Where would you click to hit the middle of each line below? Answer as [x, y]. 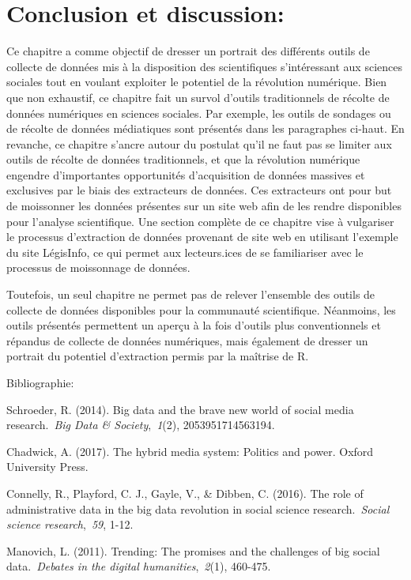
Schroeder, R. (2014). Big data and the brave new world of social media [180, 409]
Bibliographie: [40, 382]
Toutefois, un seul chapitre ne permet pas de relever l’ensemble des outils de [191, 294]
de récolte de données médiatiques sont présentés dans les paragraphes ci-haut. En [205, 128]
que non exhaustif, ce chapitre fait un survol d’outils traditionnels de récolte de [198, 97]
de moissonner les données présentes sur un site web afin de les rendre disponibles [204, 206]
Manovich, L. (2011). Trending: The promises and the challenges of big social [193, 550]
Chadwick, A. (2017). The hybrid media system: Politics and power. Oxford [190, 451]
